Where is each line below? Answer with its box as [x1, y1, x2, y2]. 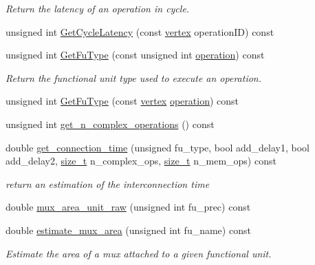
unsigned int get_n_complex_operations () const [6, 116, 215, 131]
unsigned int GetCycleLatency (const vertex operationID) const [6, 24, 274, 39]
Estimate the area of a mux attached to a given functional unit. [6, 246, 272, 260]
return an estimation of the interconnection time [6, 176, 210, 191]
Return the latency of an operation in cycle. [6, 1, 190, 15]
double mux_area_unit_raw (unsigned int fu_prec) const [6, 200, 251, 214]
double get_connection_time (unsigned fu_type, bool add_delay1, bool [6, 140, 309, 154]
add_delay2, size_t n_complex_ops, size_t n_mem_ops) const [6, 153, 276, 168]
